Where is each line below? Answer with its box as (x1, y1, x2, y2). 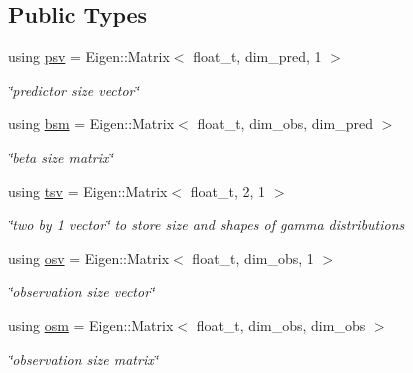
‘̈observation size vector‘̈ (8, 281, 155, 302)
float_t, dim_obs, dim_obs (196, 314, 366, 335)
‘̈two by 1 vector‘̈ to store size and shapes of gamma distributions (8, 214, 405, 235)
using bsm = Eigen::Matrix (8, 113, 175, 134)
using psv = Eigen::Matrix (8, 46, 170, 67)
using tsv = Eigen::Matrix (8, 180, 168, 201)
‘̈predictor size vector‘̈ (8, 79, 139, 100)
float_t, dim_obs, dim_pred (197, 113, 373, 134)
